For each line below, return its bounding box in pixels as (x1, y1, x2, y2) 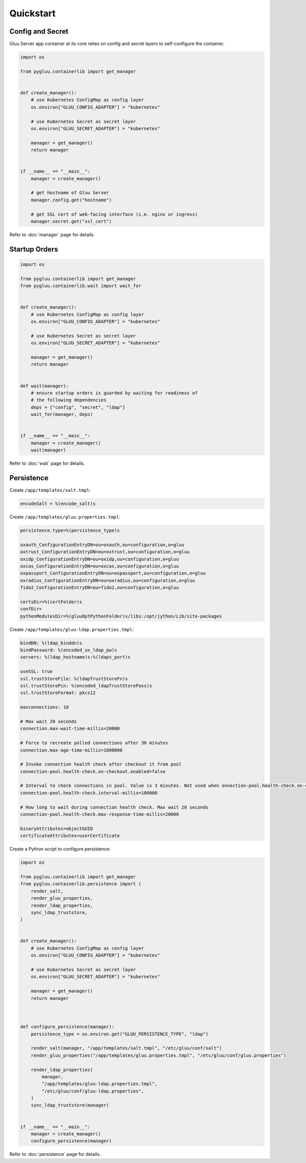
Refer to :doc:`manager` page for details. (9, 232, 95, 238)
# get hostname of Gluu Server (31, 190, 109, 196)
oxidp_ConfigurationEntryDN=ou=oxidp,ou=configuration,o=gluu (20, 556, 179, 562)
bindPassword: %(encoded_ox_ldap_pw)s (20, 647, 117, 653)
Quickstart (9, 8, 56, 19)
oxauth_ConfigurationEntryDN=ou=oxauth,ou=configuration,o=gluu (20, 541, 185, 548)
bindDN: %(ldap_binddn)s (20, 640, 83, 646)
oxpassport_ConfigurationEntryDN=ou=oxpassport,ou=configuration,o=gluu (20, 571, 206, 576)
